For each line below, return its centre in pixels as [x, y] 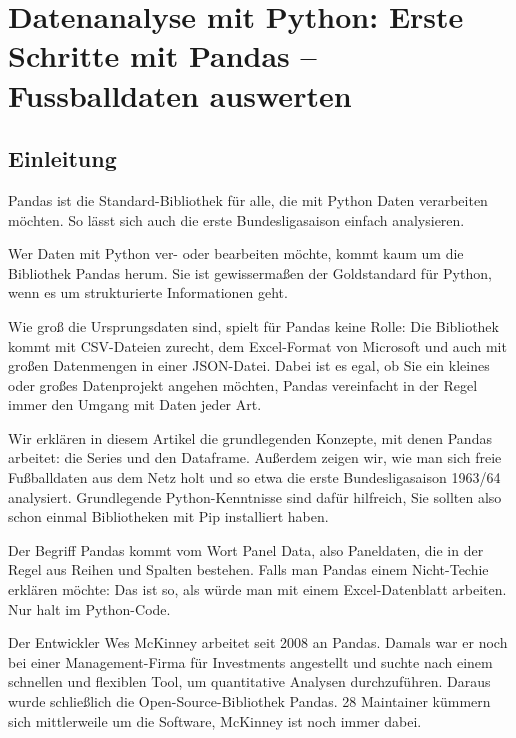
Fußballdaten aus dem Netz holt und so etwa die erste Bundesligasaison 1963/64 [254, 477]
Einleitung [62, 158]
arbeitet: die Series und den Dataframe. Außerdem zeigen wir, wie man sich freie [255, 457]
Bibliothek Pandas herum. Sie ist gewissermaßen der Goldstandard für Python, [250, 272]
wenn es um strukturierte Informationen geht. [148, 292]
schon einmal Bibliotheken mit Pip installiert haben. [168, 516]
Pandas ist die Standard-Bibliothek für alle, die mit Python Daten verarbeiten [248, 199]
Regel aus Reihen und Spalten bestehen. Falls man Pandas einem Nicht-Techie [248, 569]
